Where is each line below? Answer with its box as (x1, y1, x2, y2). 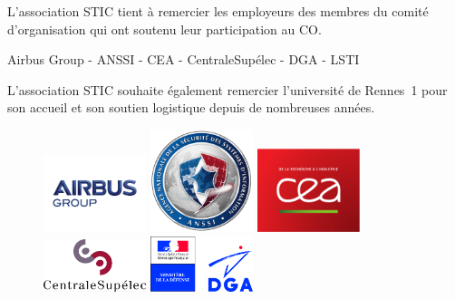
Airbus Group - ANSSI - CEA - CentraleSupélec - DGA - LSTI (7, 50, 360, 69)
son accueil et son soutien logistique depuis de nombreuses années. (7, 98, 375, 117)
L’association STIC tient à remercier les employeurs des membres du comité (7, 2, 429, 20)
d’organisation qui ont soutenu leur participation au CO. (7, 19, 322, 38)
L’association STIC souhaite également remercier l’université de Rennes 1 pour (7, 80, 448, 99)
